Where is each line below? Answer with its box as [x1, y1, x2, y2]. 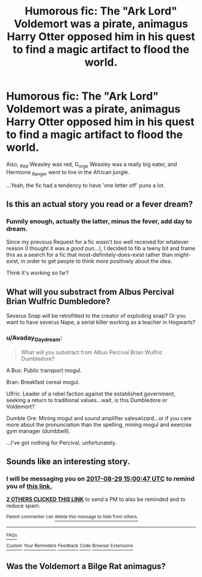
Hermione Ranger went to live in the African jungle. [6, 168, 130, 177]
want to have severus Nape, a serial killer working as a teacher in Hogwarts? [6, 318, 196, 326]
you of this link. [6, 482, 52, 490]
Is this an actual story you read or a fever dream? [6, 199, 194, 209]
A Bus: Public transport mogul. [6, 367, 82, 374]
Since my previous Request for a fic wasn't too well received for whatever [6, 238, 189, 245]
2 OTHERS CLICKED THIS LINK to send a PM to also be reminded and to [6, 496, 186, 503]
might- [174, 251, 191, 259]
